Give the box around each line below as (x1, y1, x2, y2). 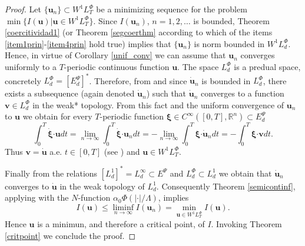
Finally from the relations (5, 167, 98, 179)
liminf (112, 203, 134, 212)
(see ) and (104, 145, 140, 157)
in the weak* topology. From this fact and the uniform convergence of (32, 98, 284, 111)
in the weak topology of (59, 179, 145, 192)
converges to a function (201, 87, 284, 99)
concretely (5, 74, 41, 87)
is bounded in (201, 74, 251, 87)
